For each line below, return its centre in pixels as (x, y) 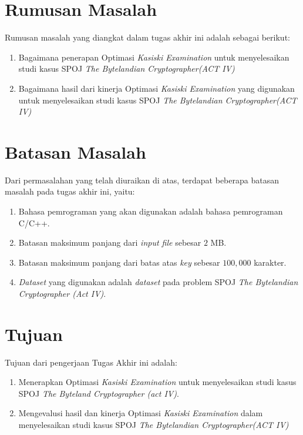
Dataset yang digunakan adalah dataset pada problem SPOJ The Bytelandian (158, 282)
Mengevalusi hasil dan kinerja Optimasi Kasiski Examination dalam (141, 413)
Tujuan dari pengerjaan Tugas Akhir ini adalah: (91, 362)
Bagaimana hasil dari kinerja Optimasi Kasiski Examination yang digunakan (156, 88)
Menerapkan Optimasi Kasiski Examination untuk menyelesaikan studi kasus (157, 382)
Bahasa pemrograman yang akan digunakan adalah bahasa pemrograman (151, 211)
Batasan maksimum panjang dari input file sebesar (110, 242)
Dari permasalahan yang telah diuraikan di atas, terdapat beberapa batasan (142, 180)
